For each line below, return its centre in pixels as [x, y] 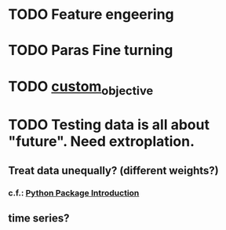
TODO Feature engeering [91, 15]
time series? [39, 219]
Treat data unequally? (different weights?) [113, 170]
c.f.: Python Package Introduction [74, 192]
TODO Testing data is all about [109, 125]
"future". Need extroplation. [101, 142]
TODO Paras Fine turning [91, 51]
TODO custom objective [81, 88]
